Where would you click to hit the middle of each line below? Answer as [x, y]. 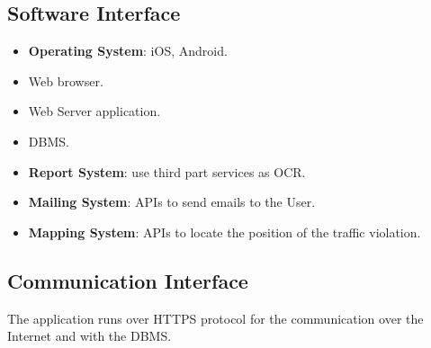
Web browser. [66, 80]
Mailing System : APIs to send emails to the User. [172, 202]
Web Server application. [94, 111]
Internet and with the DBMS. [90, 336]
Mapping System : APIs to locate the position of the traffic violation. [224, 232]
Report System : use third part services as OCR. [167, 171]
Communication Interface [128, 280]
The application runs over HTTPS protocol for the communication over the [215, 318]
